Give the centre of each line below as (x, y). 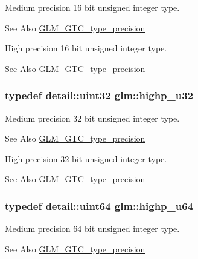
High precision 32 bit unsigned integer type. (86, 158)
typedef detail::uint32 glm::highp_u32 (99, 95)
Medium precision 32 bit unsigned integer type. (92, 118)
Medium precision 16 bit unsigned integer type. (92, 7)
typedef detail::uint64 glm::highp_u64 (99, 205)
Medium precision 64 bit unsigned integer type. (92, 228)
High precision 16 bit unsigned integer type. (86, 48)
